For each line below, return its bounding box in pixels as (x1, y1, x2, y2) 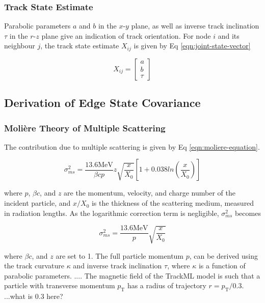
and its (218, 30, 240, 41)
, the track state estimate (40, 40, 119, 51)
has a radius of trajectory (127, 280, 206, 291)
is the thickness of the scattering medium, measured (91, 198, 254, 208)
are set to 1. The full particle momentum (56, 250, 184, 261)
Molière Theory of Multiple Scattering (4, 121, 166, 134)
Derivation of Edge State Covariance (4, 95, 201, 111)
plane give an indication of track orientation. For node (41, 30, 211, 41)
